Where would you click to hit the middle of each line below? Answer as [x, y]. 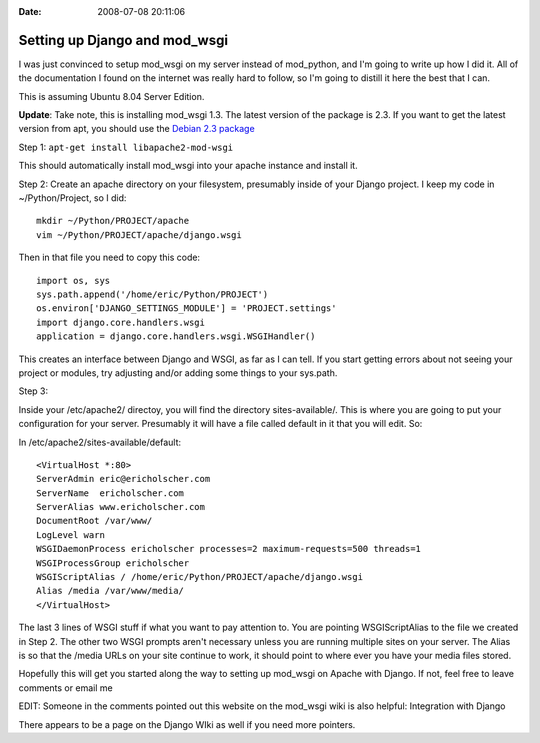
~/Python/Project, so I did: [72, 198]
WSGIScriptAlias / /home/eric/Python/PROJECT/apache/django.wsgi [200, 577]
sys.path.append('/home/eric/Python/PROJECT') [152, 294]
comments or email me [66, 687]
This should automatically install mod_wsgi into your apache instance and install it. [188, 166]
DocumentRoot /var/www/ [94, 521]
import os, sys [73, 280]
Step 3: [33, 391]
